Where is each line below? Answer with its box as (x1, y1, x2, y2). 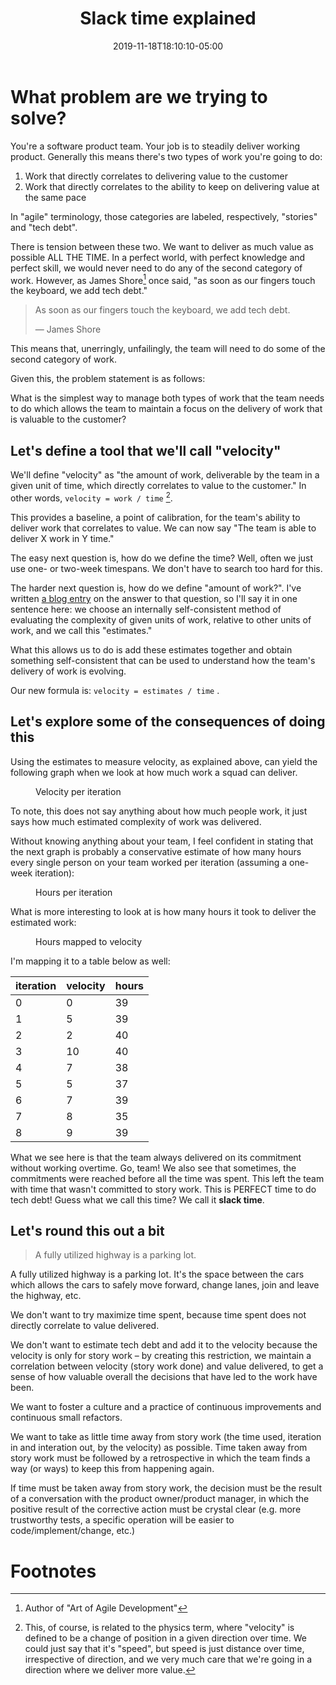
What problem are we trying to (10, 85, 268, 108)
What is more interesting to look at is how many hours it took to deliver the (10, 905, 317, 917)
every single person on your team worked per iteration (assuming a (10, 856, 288, 868)
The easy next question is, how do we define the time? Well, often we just (10, 552, 314, 564)
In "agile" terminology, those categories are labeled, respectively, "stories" (10, 210, 318, 222)
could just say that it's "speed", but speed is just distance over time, (24, 1643, 305, 1655)
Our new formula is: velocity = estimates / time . (10, 684, 220, 696)
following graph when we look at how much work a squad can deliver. (10, 766, 298, 778)
